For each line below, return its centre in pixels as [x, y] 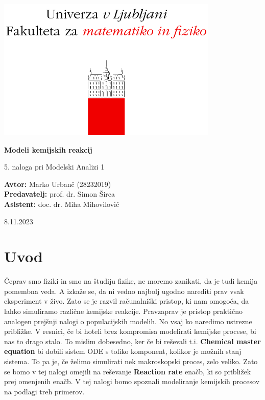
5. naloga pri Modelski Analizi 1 [54, 167]
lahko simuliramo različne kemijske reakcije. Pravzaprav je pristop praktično [123, 311]
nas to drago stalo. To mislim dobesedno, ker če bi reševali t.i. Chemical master [132, 341]
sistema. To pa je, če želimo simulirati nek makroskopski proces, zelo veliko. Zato [131, 361]
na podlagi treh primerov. [44, 391]
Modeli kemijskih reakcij [48, 149]
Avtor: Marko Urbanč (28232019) [58, 184]
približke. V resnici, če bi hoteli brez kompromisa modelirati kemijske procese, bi [130, 331]
